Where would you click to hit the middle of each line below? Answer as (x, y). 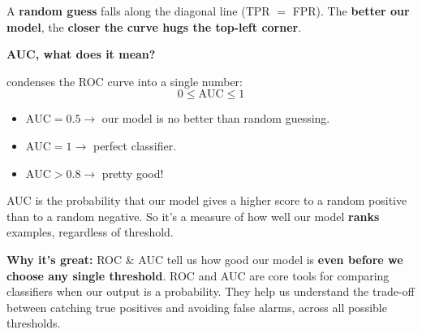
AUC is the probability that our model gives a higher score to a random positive (207, 200)
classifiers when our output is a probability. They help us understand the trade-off (211, 291)
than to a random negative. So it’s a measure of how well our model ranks (193, 216)
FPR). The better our (351, 11)
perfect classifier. (135, 145)
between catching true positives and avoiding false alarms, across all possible (197, 307)
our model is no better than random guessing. (216, 118)
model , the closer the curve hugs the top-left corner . (154, 26)
